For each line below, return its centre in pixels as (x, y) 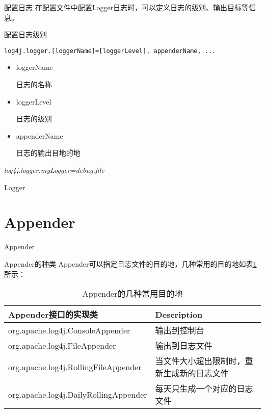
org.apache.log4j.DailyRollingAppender (78, 394)
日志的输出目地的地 (48, 153)
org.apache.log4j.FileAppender (62, 345)
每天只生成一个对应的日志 (204, 389)
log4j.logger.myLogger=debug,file (54, 170)
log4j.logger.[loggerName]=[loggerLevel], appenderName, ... (110, 51)
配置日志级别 (25, 34)
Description (179, 314)
